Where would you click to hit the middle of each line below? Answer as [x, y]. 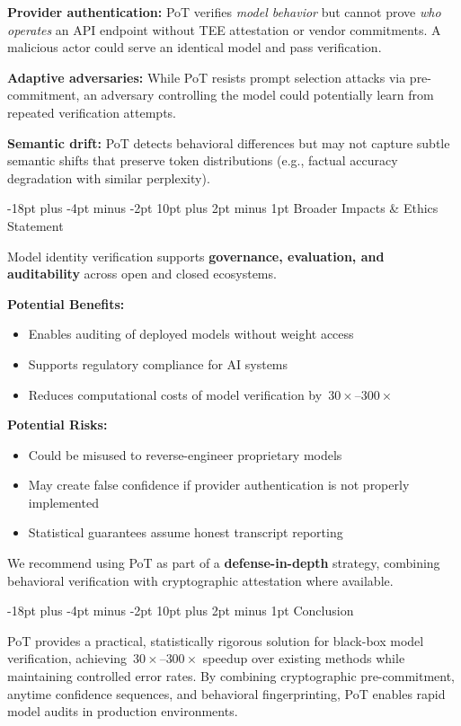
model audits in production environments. [123, 711]
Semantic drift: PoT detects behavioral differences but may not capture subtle [229, 142]
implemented [63, 502]
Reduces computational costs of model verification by [175, 394]
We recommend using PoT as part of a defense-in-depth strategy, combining [224, 563]
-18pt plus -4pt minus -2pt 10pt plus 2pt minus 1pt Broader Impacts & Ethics [223, 208]
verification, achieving [67, 658]
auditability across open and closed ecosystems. [142, 274]
